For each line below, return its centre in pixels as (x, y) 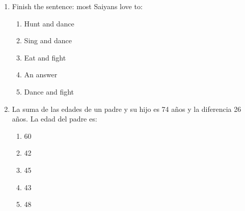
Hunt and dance (49, 23)
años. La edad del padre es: (55, 119)
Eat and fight (45, 57)
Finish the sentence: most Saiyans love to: (77, 6)
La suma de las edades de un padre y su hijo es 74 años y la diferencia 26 (127, 109)
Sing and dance (48, 40)
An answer (41, 74)
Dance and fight (49, 91)
